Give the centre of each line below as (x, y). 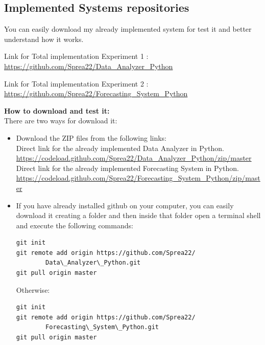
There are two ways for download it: (61, 121)
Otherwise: (33, 289)
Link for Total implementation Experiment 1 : (76, 56)
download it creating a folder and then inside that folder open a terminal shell (138, 215)
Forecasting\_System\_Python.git (102, 327)
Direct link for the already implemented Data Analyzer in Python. (120, 148)
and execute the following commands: (75, 225)
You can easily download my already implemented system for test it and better (128, 29)
